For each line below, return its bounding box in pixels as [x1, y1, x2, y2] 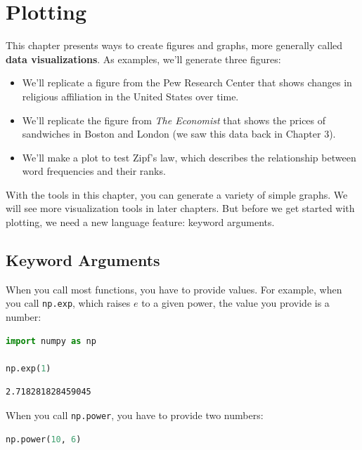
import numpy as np [6, 336, 96, 346]
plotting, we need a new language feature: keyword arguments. [6, 215, 275, 230]
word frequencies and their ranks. [22, 164, 166, 178]
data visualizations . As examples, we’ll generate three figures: [6, 51, 281, 66]
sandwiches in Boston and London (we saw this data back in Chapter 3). [22, 126, 336, 141]
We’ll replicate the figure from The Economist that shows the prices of [22, 112, 326, 127]
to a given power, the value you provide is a [141, 296, 330, 310]
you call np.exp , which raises [6, 296, 131, 310]
